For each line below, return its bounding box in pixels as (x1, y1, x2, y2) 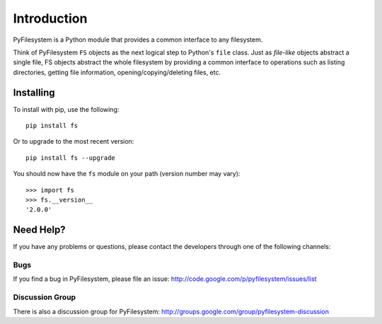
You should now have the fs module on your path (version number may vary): (13, 170, 241, 178)
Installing (13, 86, 56, 98)
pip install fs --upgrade (25, 154, 116, 162)
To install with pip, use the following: (13, 105, 120, 113)
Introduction (13, 11, 88, 26)
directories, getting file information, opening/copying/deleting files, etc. (13, 68, 221, 76)
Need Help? (13, 224, 66, 236)
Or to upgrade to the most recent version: (13, 137, 134, 146)
